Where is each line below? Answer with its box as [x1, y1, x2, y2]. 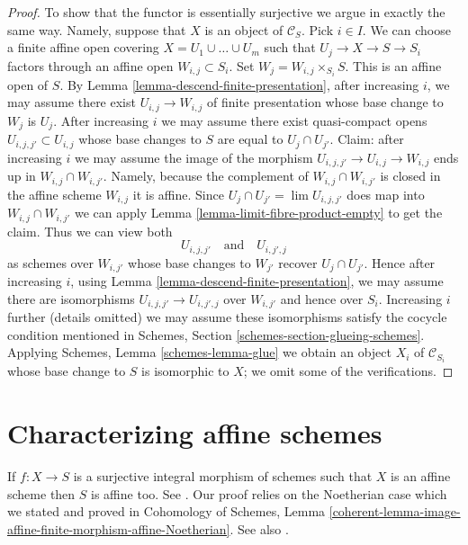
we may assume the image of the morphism [74, 147, 313, 166]
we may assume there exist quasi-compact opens [161, 111, 427, 130]
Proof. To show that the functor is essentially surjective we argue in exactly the [7, 3, 445, 21]
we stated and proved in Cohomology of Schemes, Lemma [7, 502, 326, 521]
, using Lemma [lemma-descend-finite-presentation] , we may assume [70, 272, 444, 290]
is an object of [204, 20, 283, 39]
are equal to [217, 130, 283, 148]
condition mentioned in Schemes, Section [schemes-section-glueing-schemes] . [7, 325, 425, 344]
